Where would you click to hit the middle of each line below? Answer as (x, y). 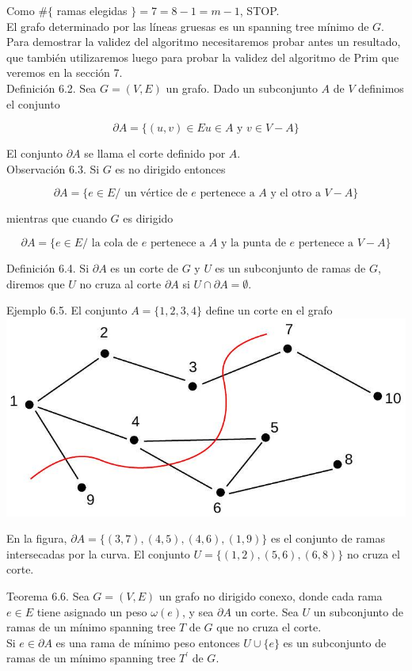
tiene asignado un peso (92, 611)
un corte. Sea (267, 611)
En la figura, (37, 538)
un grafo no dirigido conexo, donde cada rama (271, 596)
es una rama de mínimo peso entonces (148, 642)
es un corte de (144, 267)
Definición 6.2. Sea (51, 88)
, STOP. (259, 10)
